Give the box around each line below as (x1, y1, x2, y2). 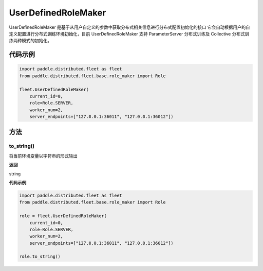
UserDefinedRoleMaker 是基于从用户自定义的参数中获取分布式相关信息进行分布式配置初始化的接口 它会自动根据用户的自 (9, 24, 250, 30)
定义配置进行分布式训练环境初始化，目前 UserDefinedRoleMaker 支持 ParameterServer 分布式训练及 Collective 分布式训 (9, 31, 249, 36)
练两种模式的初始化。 (9, 38, 52, 44)
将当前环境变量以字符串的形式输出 (9, 153, 77, 159)
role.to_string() (19, 254, 61, 259)
